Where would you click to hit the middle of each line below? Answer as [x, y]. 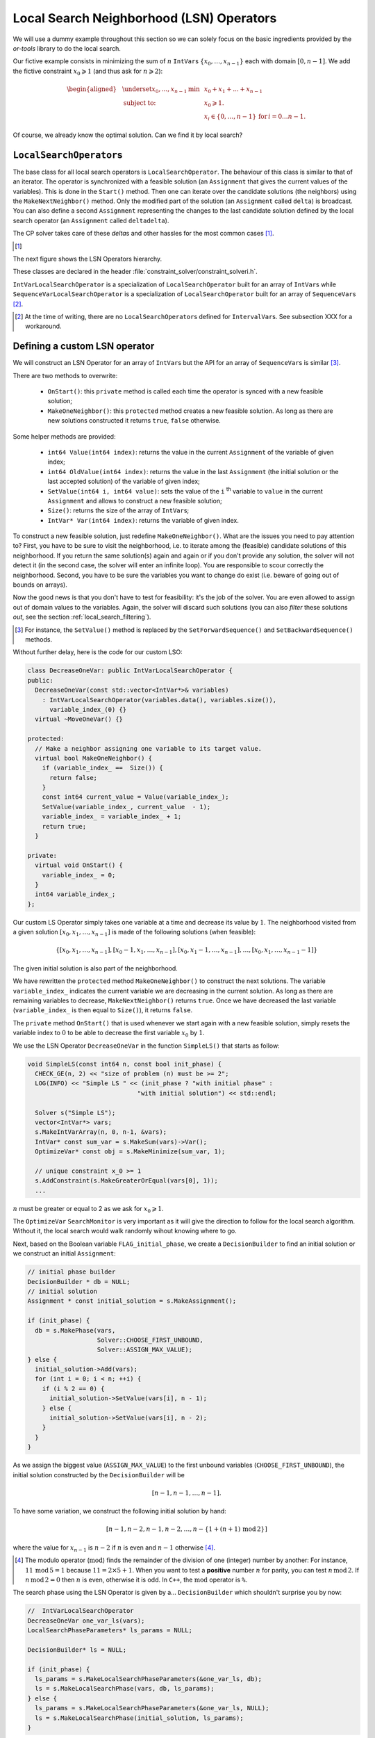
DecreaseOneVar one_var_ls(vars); [86, 1621]
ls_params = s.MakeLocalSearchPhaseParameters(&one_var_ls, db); [149, 1679]
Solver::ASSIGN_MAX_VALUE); [144, 1350]
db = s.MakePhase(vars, [75, 1330]
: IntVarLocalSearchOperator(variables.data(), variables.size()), [159, 700]
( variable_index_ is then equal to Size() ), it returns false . [103, 1010]
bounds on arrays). [40, 585]
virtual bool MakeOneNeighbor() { [94, 758]
